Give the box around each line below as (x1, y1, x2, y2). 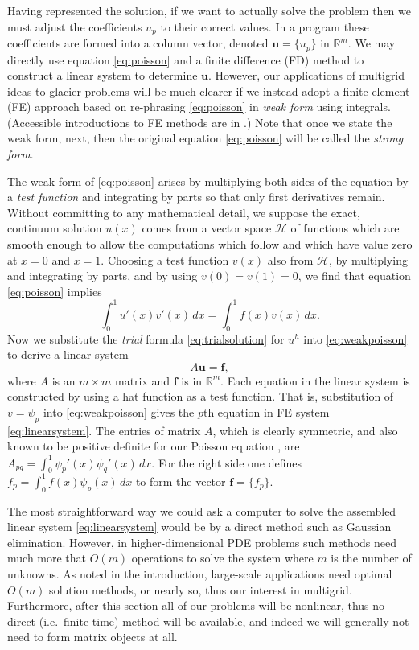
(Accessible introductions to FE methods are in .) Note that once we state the (7, 113, 392, 130)
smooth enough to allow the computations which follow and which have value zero (7, 236, 413, 253)
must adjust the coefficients (7, 18, 142, 35)
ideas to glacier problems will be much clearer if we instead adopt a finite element (7, 82, 410, 99)
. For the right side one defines (151, 454, 302, 471)
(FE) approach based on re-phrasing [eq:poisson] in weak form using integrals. (7, 98, 391, 115)
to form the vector (135, 472, 226, 489)
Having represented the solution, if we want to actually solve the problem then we (7, 2, 411, 19)
